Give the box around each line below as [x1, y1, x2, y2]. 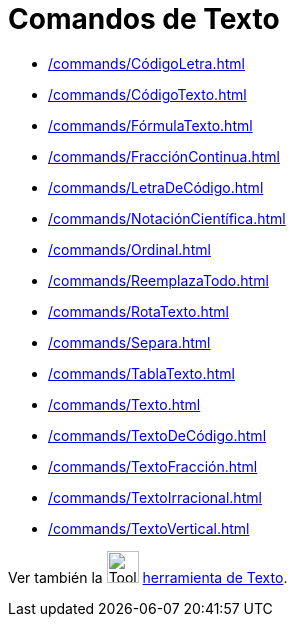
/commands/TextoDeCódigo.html [48, 426, 267, 444]
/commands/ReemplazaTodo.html [48, 271, 269, 289]
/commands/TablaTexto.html [48, 364, 235, 382]
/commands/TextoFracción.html [48, 457, 258, 475]
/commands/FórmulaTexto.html [48, 116, 253, 134]
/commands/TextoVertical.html [48, 519, 250, 537]
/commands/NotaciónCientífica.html [48, 209, 286, 227]
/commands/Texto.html [48, 395, 201, 413]
